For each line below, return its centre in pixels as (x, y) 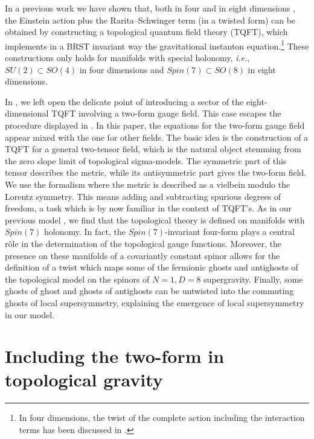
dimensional (27, 113)
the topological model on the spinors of (77, 279)
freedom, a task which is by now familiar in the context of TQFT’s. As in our (149, 208)
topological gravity (84, 380)
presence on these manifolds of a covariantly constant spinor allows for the (143, 255)
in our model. (30, 314)
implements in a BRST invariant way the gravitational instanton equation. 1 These (157, 45)
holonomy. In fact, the (85, 232)
